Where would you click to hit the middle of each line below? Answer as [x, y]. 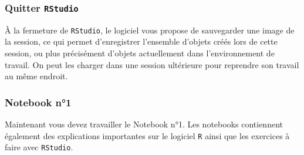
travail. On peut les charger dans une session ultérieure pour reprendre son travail [152, 64]
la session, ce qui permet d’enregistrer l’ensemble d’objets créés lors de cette [141, 41]
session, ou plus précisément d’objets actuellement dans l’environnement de [140, 53]
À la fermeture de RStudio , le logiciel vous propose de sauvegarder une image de [150, 30]
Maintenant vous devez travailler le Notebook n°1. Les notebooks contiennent [144, 124]
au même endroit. [36, 76]
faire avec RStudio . [39, 147]
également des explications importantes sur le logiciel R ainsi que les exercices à [147, 135]
